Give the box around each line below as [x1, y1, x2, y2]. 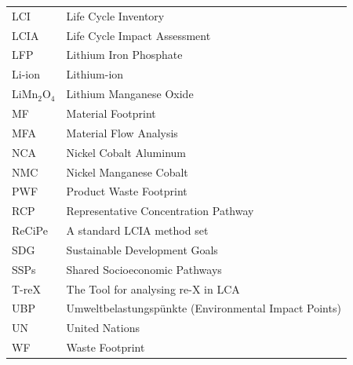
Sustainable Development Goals [66, 241, 218, 257]
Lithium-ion [66, 66, 124, 82]
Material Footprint [66, 104, 156, 121]
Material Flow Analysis [66, 124, 178, 141]
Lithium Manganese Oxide [66, 86, 194, 102]
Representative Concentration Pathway [66, 203, 254, 219]
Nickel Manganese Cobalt [66, 163, 188, 180]
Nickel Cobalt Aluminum [66, 144, 186, 160]
